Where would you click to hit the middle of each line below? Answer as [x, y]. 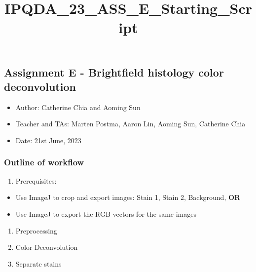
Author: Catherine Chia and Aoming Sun [78, 107]
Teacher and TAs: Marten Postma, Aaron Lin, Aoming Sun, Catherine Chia [130, 124]
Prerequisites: [36, 180]
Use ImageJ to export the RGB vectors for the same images [106, 214]
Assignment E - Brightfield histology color [114, 72]
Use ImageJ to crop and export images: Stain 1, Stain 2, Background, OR [128, 197]
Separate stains [38, 263]
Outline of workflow [44, 162]
